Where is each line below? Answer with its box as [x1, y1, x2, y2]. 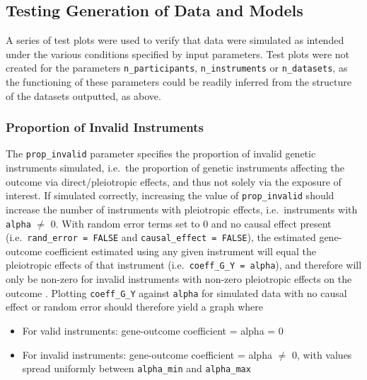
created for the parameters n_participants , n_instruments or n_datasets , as [6, 60, 348, 75]
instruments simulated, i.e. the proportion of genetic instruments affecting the [6, 160, 344, 175]
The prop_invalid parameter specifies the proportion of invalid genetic [6, 146, 316, 161]
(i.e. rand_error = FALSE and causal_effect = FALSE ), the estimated [6, 230, 316, 245]
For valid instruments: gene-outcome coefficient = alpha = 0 [22, 323, 284, 337]
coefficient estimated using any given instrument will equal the [45, 243, 316, 258]
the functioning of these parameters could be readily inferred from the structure [6, 74, 352, 89]
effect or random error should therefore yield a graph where [6, 299, 264, 314]
